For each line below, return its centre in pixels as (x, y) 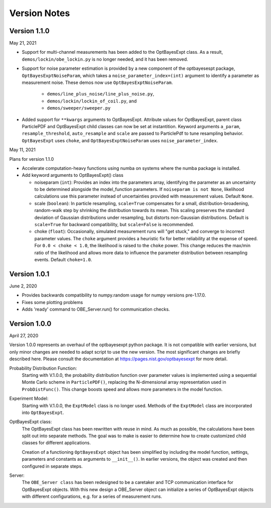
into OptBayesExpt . (43, 413)
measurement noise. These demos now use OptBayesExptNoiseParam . (97, 82)
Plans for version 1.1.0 (32, 159)
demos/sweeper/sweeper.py (79, 108)
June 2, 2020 (23, 286)
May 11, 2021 (23, 150)
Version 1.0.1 (29, 274)
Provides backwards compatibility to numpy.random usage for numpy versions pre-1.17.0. (114, 295)
